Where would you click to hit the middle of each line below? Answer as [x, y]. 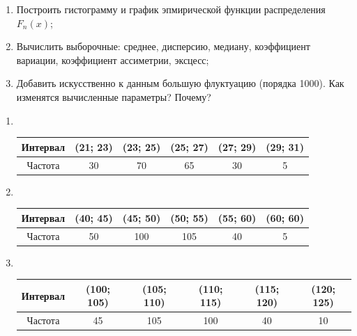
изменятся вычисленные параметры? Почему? [114, 96]
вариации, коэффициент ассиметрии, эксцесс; [113, 59]
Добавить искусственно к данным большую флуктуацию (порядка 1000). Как [180, 83]
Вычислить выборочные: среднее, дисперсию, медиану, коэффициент [163, 46]
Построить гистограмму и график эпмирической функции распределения [171, 9]
